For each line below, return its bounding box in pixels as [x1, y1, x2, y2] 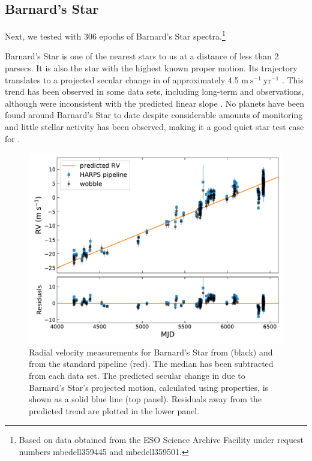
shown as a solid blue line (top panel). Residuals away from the [29, 393, 262, 405]
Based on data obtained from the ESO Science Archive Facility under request [19, 433, 304, 446]
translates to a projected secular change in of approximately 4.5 [5, 73, 239, 86]
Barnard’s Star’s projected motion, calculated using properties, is [29, 381, 269, 393]
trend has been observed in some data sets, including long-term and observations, [5, 85, 304, 98]
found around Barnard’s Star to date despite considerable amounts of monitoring [5, 109, 303, 121]
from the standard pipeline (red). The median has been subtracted [29, 357, 274, 370]
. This [281, 73, 304, 86]
